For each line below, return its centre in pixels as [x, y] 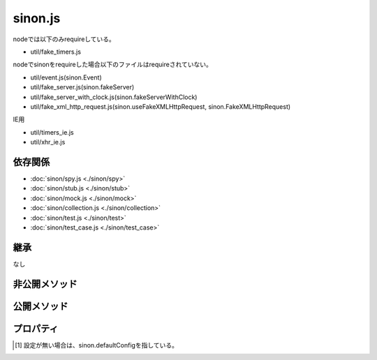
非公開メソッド [45, 284]
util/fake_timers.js [56, 52]
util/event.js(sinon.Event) [66, 77]
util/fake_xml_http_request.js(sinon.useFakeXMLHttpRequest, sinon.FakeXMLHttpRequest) [161, 106]
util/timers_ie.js [52, 132]
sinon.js [37, 18]
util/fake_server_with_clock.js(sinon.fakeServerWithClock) [114, 97]
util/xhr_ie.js [48, 142]
